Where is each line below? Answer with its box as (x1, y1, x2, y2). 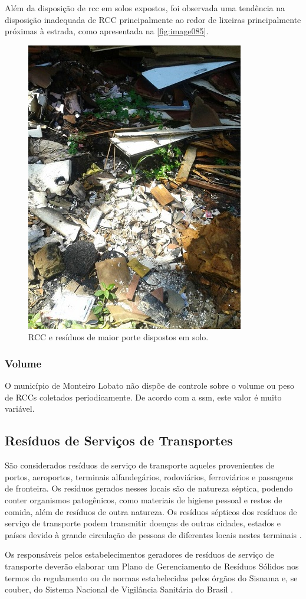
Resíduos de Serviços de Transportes (5, 431, 233, 450)
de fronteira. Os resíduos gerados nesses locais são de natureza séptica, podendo (5, 482, 293, 494)
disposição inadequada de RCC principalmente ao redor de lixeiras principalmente (5, 13, 301, 25)
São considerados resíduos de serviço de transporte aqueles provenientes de (5, 459, 274, 471)
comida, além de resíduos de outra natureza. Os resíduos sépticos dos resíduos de (5, 505, 297, 517)
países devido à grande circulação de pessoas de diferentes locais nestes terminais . (5, 528, 302, 541)
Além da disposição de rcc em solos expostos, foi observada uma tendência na (5, 2, 285, 14)
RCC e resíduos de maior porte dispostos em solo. (28, 331, 209, 343)
